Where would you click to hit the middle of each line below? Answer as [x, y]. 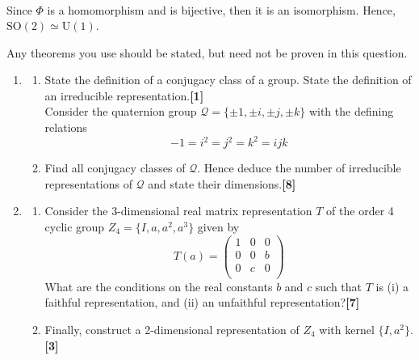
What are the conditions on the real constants [159, 286]
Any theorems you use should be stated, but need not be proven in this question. [207, 52]
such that [339, 286]
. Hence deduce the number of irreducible [299, 168]
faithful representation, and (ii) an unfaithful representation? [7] [202, 302]
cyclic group [75, 226]
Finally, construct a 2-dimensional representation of [172, 329]
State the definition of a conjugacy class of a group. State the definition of [228, 80]
